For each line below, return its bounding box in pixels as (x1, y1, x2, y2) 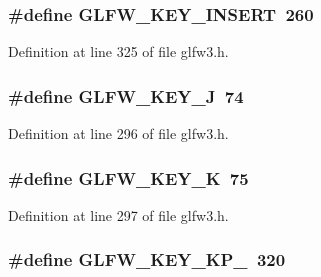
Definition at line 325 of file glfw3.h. (8, 41, 229, 62)
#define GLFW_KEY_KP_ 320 (8, 247, 286, 272)
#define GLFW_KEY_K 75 (8, 165, 249, 190)
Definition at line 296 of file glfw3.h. (8, 123, 229, 144)
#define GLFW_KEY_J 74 (8, 83, 244, 108)
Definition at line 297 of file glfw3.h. (8, 204, 229, 225)
